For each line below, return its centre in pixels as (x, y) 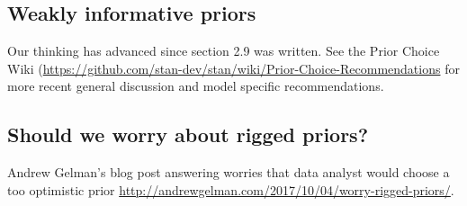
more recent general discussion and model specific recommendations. (196, 86)
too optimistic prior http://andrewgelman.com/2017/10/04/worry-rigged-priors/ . (231, 189)
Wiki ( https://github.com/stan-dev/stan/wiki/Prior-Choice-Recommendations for (233, 68)
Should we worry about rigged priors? (188, 134)
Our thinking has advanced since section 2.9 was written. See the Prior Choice (224, 51)
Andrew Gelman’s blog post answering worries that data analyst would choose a (229, 172)
